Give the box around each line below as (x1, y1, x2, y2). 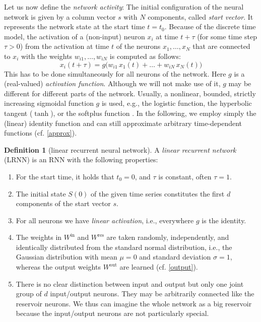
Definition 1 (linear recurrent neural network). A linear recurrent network (4, 144, 236, 155)
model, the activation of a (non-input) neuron (4, 31, 145, 41)
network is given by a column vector (4, 11, 116, 22)
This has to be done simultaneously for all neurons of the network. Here (4, 68, 226, 79)
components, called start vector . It (148, 11, 253, 22)
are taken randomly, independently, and (106, 232, 229, 242)
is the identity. (202, 215, 246, 225)
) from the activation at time (20, 41, 109, 51)
